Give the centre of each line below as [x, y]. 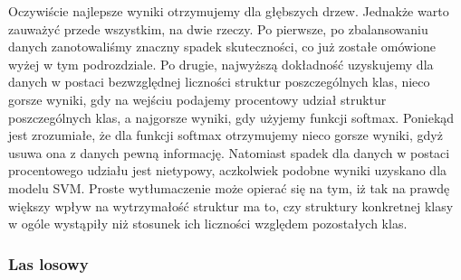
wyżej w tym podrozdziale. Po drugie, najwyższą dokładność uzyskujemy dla [221, 64]
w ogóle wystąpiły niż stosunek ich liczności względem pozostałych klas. [208, 224]
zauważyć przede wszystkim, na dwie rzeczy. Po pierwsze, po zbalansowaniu [218, 28]
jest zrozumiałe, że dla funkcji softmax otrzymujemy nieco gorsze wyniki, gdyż [226, 135]
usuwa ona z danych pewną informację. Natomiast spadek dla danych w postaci [229, 152]
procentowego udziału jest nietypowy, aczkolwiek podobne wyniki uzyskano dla [228, 170]
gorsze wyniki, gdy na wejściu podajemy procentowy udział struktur [197, 99]
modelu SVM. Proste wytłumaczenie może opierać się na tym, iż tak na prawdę [229, 187]
